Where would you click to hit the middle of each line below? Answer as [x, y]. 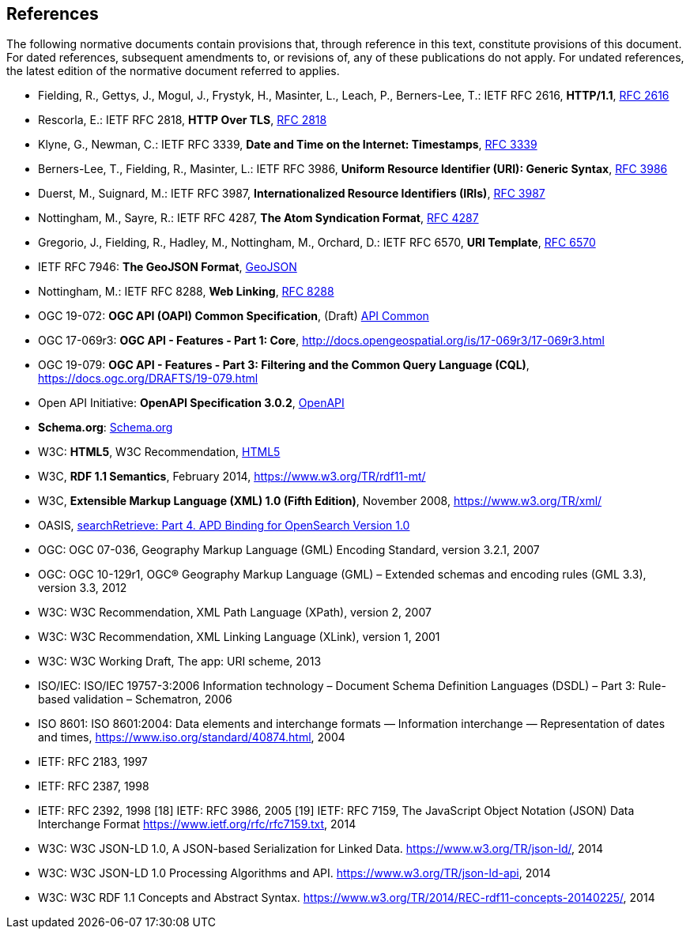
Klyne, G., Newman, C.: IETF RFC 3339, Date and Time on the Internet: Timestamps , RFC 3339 [288, 145]
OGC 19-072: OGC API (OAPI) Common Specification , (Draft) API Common [234, 316]
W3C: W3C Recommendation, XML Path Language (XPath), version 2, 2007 [235, 613]
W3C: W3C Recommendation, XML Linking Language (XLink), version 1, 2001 [239, 637]
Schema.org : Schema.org [106, 428]
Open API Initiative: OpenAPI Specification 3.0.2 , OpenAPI [191, 403]
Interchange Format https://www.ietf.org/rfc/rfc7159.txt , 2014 [197, 824]
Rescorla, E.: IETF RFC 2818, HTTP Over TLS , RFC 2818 [183, 120]
